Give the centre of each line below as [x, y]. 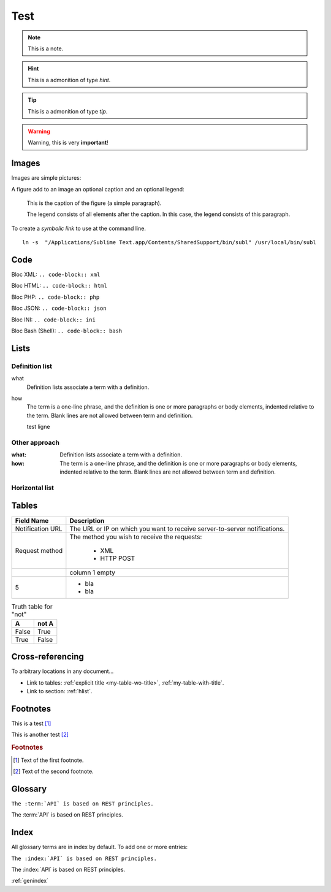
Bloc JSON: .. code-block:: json [59, 308]
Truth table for [32, 606]
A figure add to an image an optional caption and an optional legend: [98, 189]
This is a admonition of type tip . [68, 111]
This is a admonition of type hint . [69, 80]
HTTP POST [118, 558]
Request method [39, 550]
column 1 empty [93, 572]
